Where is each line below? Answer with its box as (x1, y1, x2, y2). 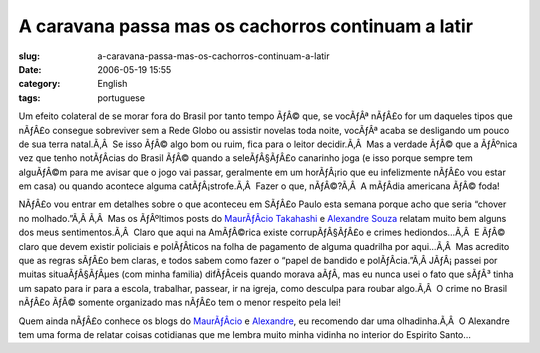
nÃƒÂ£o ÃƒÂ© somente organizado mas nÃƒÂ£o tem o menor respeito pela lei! (18, 296, 342, 309)
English (97, 78, 128, 90)
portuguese (97, 91, 145, 104)
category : (18, 78, 61, 90)
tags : (18, 91, 41, 104)
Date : (18, 63, 42, 75)
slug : (18, 50, 40, 62)
